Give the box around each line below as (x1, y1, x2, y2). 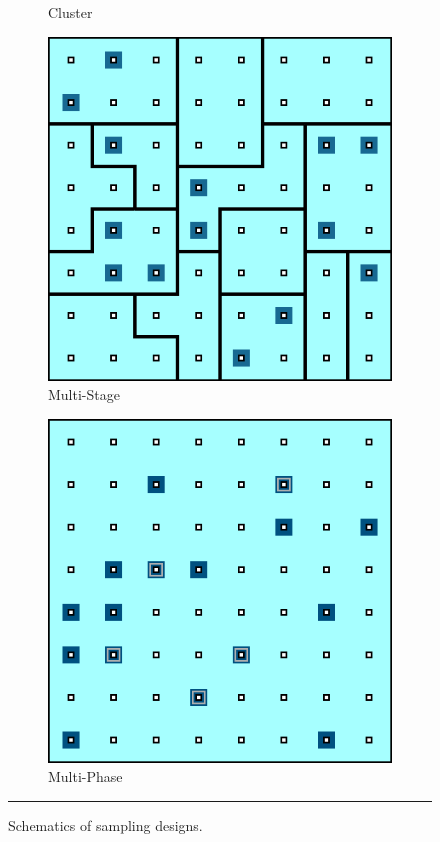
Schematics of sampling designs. (8, 814, 203, 835)
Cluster (48, 2, 93, 22)
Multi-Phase (48, 766, 123, 787)
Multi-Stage (48, 384, 120, 405)
